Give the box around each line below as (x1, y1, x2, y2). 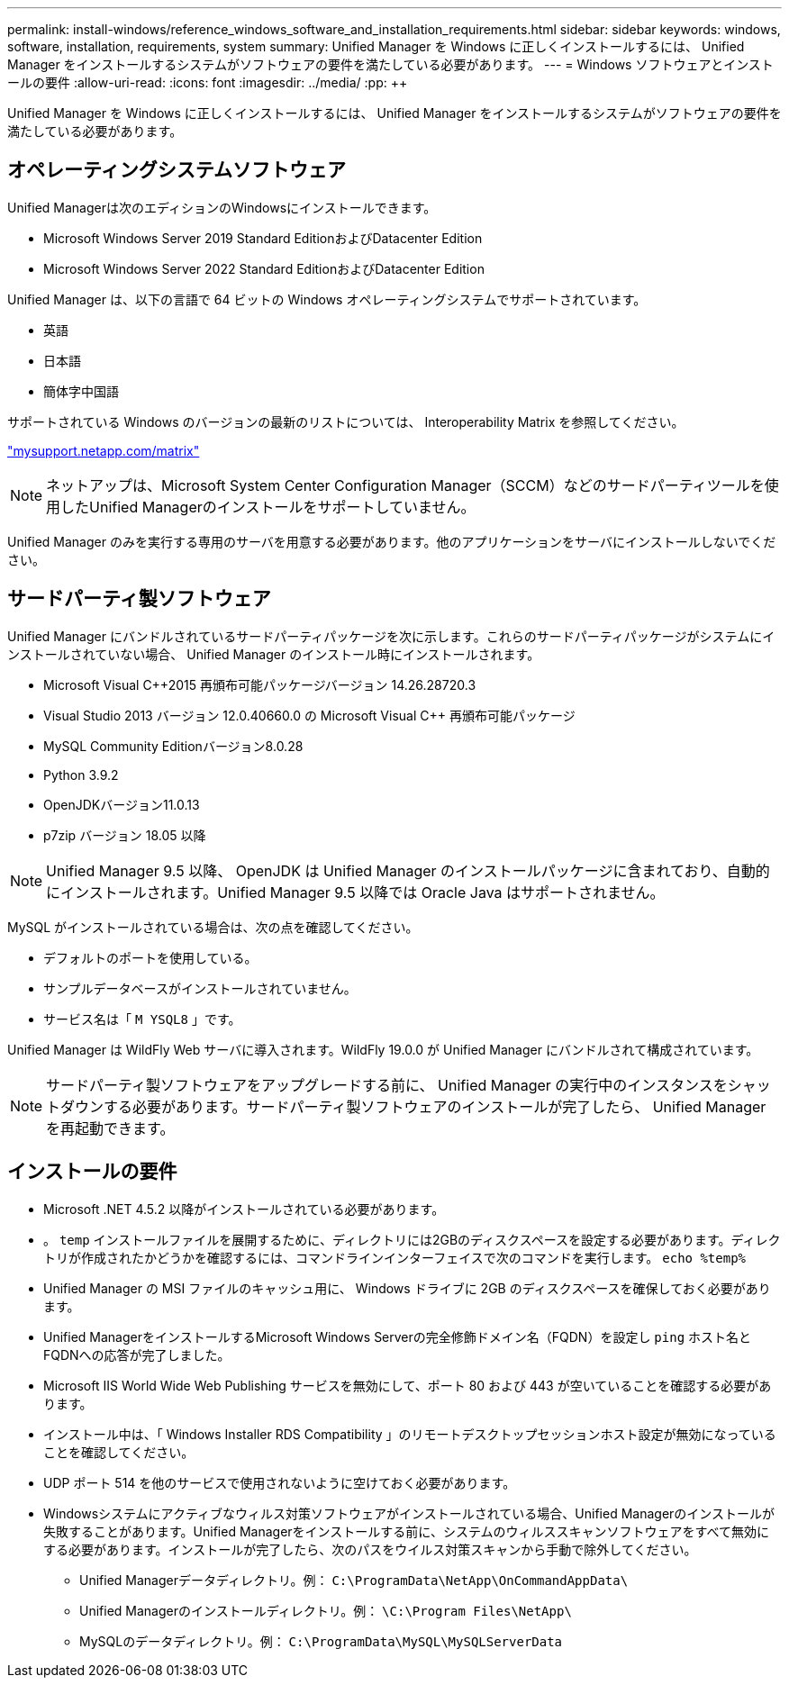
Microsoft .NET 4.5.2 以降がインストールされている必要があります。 (43, 1200, 445, 1217)
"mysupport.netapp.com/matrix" (7, 442, 200, 458)
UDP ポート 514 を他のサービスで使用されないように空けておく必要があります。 (43, 1474, 516, 1490)
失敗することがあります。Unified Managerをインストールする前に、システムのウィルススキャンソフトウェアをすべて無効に (43, 1523, 769, 1539)
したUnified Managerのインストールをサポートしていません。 (60, 497, 476, 516)
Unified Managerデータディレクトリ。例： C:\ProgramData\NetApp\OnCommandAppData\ (79, 1572, 629, 1588)
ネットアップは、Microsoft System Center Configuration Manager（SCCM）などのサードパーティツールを (46, 476, 765, 494)
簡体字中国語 (43, 383, 119, 399)
